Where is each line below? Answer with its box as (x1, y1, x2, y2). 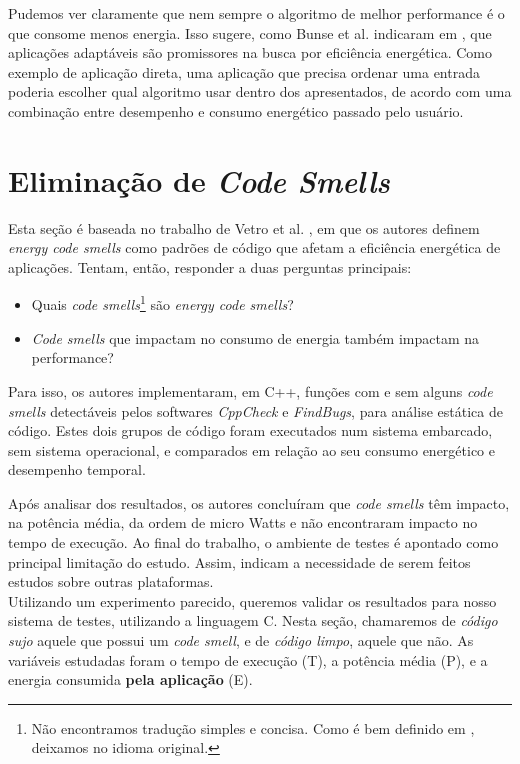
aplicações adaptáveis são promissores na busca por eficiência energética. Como (8, 42, 493, 63)
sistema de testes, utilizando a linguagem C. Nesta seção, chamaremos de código (8, 610, 498, 631)
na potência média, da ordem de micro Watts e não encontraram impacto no (8, 512, 478, 533)
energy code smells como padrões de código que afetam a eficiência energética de (8, 237, 501, 258)
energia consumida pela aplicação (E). (8, 669, 253, 690)
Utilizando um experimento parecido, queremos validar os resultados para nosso (8, 590, 497, 611)
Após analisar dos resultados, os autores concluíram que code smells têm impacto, (8, 492, 510, 513)
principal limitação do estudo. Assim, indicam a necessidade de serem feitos (8, 551, 471, 572)
